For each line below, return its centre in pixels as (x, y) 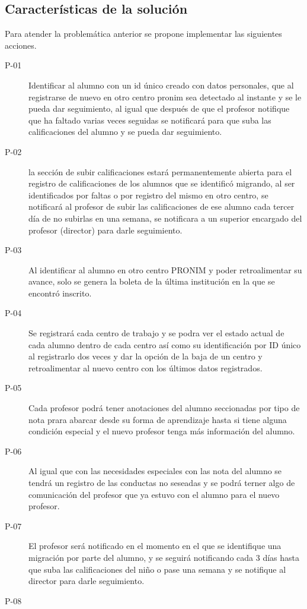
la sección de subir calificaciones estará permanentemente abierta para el (160, 171)
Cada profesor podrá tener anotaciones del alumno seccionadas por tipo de (164, 408)
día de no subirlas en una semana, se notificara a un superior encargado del (165, 218)
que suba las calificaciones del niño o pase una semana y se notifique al (157, 569)
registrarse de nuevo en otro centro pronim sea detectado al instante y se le (165, 97)
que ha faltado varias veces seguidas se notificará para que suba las (150, 120)
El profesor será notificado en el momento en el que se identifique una (155, 546)
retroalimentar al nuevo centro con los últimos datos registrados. (145, 367)
